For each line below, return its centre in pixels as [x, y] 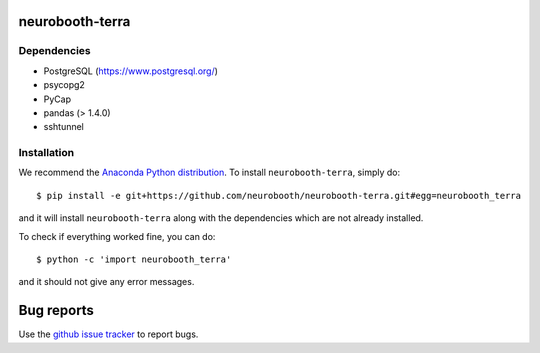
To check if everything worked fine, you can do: [117, 236]
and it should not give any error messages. [106, 282]
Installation [46, 153]
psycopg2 [64, 85]
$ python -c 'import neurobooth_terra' [134, 259]
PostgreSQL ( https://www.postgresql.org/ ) [131, 71]
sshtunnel [64, 127]
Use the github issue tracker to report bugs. [108, 334]
